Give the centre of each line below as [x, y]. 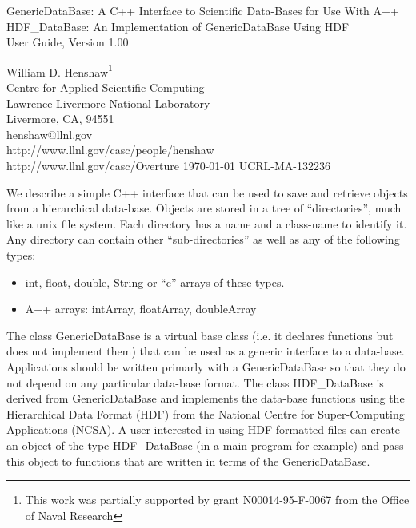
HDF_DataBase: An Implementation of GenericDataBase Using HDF [178, 26]
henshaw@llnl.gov [50, 134]
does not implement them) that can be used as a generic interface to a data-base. [206, 351]
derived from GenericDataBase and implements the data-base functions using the [206, 398]
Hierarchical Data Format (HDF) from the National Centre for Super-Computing [206, 413]
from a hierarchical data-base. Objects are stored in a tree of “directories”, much [204, 208]
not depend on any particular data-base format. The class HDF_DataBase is [195, 382]
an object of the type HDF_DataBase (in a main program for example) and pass [205, 445]
